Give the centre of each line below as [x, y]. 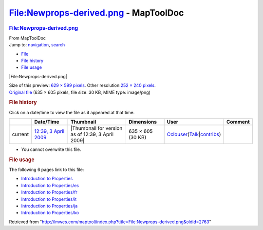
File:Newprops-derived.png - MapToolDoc [96, 13]
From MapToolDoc [28, 38]
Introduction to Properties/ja [49, 206]
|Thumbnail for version [97, 128]
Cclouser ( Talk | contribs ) [194, 134]
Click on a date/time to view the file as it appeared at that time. [72, 112]
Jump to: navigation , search [37, 45]
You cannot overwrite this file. [51, 149]
